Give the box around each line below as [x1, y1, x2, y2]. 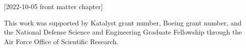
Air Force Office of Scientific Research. [4, 36, 119, 46]
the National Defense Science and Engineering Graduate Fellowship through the [4, 27, 242, 37]
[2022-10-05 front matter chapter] [4, 1, 103, 11]
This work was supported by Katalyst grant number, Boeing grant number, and [4, 17, 242, 27]
